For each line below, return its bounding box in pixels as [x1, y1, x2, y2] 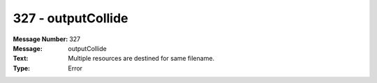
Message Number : [13, 35, 68, 43]
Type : [13, 63, 31, 73]
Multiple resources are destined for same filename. [68, 54, 215, 63]
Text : [13, 54, 29, 63]
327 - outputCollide [13, 10, 128, 26]
